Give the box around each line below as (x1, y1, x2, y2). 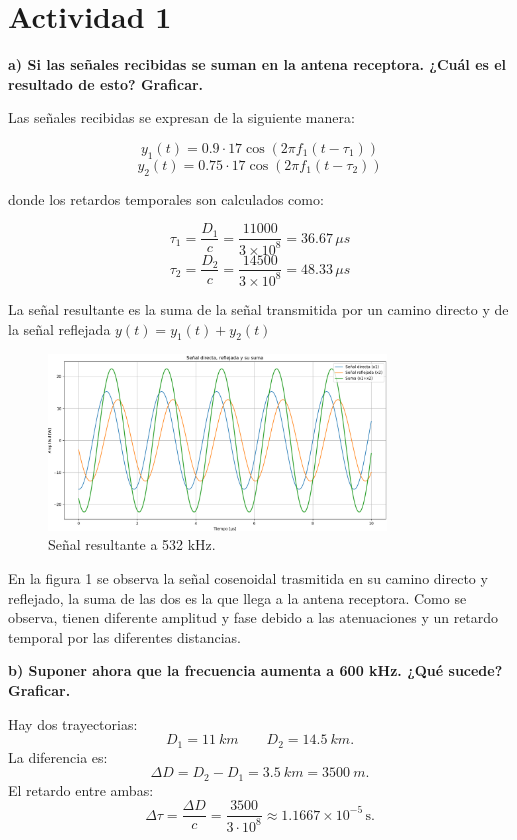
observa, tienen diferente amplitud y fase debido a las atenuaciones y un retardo (8, 607, 499, 628)
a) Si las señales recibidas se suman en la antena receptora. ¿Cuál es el (8, 54, 507, 75)
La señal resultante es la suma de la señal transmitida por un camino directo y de (8, 298, 509, 319)
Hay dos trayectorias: (8, 713, 138, 734)
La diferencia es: (8, 746, 108, 767)
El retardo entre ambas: (8, 779, 154, 800)
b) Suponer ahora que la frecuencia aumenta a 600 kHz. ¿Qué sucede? (8, 660, 503, 681)
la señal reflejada (8, 318, 111, 339)
